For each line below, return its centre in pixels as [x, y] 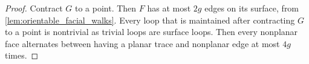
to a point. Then [106, 8]
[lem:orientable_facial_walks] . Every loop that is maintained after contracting [150, 20]
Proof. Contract [34, 8]
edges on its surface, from [252, 8]
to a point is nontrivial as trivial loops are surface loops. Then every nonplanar [151, 32]
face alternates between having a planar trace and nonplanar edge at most [142, 43]
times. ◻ [22, 55]
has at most [169, 8]
